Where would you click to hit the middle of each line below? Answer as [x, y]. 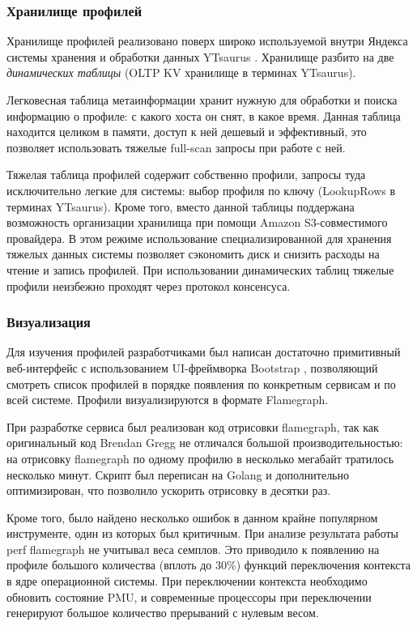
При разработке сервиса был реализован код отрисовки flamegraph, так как [193, 426]
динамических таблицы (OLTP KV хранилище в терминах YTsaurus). [181, 72]
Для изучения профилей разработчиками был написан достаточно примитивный [204, 352]
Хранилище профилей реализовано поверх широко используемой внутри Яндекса [207, 41]
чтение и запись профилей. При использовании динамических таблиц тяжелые [200, 269]
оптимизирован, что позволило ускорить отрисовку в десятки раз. [169, 490]
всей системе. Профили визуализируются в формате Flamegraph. [168, 400]
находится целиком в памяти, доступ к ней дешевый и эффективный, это [187, 132]
